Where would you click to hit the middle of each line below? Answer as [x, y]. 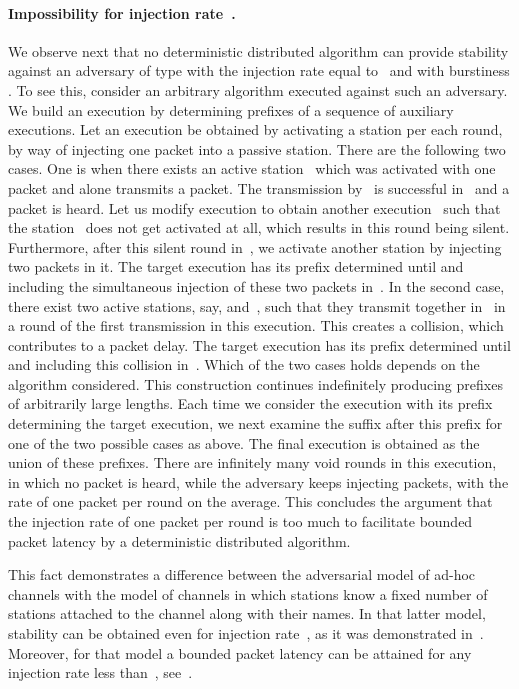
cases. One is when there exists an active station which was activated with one [252, 168]
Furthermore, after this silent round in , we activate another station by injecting [255, 246]
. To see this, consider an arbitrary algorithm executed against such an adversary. [258, 89]
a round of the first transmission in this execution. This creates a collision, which [256, 325]
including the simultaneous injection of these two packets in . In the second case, [256, 285]
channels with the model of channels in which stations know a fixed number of [248, 593]
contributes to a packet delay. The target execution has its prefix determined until [259, 344]
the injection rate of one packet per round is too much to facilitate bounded [240, 521]
